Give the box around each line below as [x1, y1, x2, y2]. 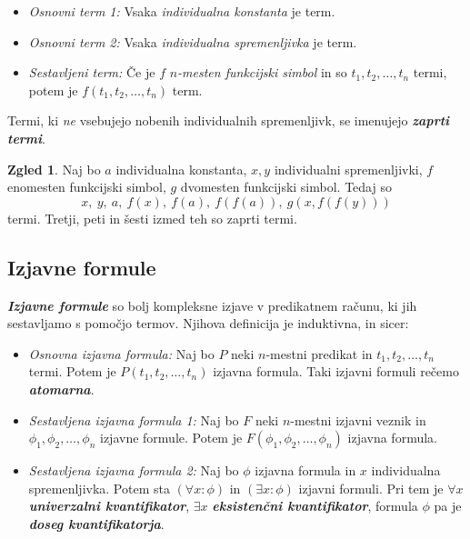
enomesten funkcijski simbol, [7, 177, 166, 196]
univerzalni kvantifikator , [28, 496, 190, 515]
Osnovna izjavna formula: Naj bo [28, 344, 215, 363]
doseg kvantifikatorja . [28, 514, 165, 533]
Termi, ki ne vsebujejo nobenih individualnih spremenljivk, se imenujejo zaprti [7, 111, 450, 130]
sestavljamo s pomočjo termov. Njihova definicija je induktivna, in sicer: [7, 314, 409, 333]
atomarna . [28, 379, 95, 398]
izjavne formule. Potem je [100, 428, 243, 447]
